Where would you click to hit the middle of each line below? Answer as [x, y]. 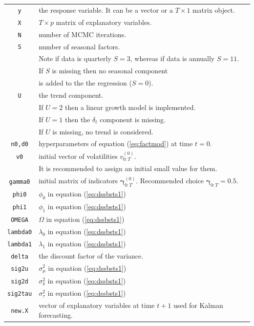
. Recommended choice [170, 180]
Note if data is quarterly [75, 58]
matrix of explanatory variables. [104, 22]
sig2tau [20, 294]
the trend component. [71, 95]
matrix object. [214, 10]
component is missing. [133, 119]
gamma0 [20, 182]
